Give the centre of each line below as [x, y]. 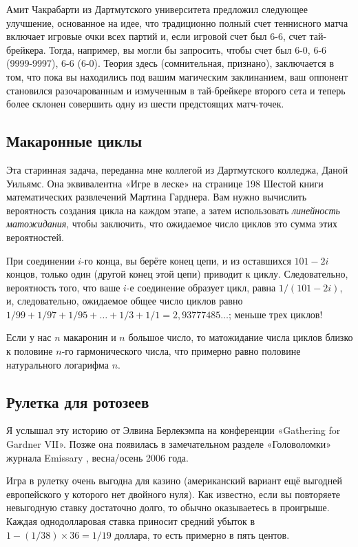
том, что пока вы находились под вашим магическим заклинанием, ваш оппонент [177, 76]
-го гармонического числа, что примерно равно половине [181, 351]
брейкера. [26, 49]
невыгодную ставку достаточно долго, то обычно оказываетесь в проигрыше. [168, 507]
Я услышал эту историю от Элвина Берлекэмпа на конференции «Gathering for [173, 430]
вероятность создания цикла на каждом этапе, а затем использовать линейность [173, 210]
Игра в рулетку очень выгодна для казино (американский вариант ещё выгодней [174, 481]
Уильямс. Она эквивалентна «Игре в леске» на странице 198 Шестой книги [165, 183]
